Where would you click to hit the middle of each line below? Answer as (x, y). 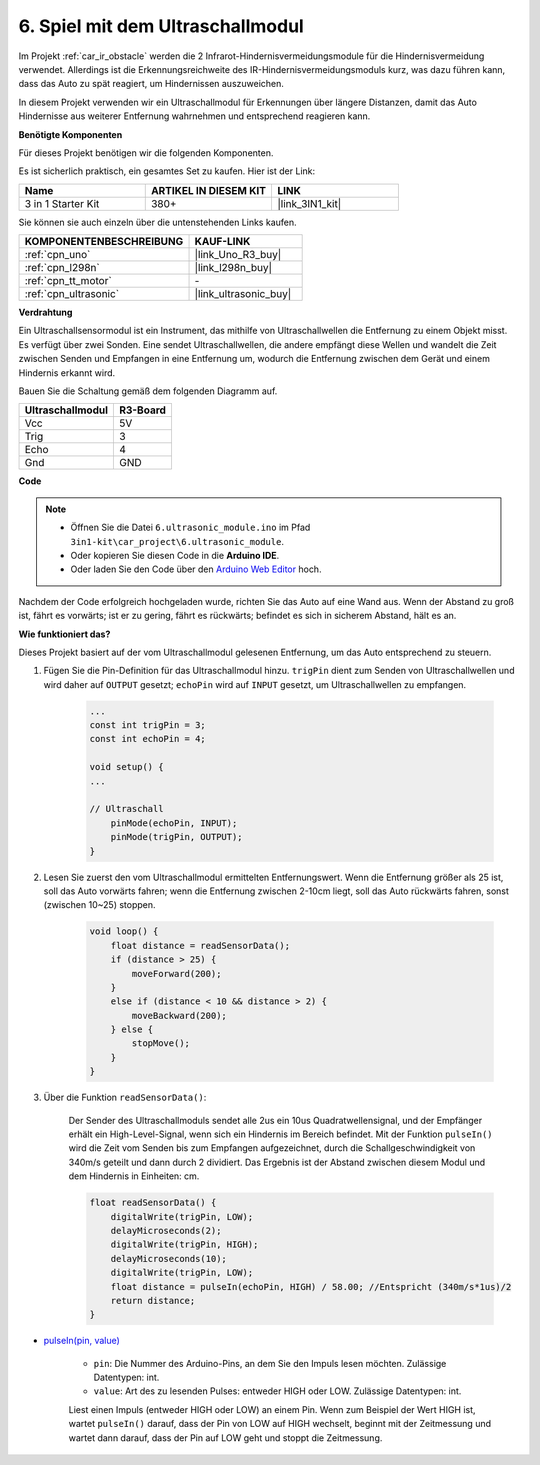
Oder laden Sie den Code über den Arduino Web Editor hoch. (196, 569)
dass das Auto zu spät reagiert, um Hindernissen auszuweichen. (151, 84)
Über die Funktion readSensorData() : (125, 1097)
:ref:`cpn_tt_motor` (68, 281)
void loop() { (124, 931)
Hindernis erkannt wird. (67, 372)
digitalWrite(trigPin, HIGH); (184, 1244)
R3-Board (143, 410)
